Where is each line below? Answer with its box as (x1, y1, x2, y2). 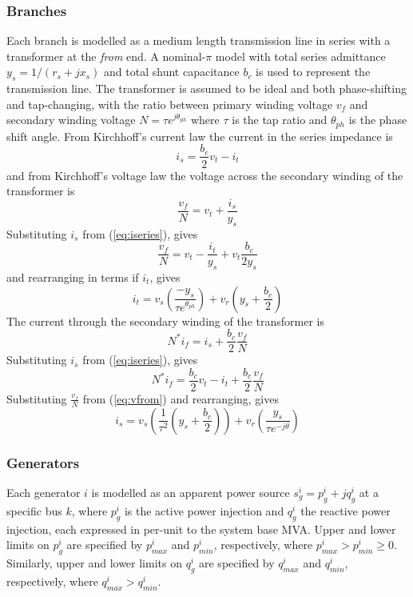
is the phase (348, 111, 407, 128)
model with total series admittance (215, 47, 386, 64)
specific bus (6, 502, 62, 519)
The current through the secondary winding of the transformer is (6, 312, 324, 329)
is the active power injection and (124, 502, 284, 519)
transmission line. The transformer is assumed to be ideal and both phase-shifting (6, 80, 407, 97)
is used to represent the (256, 63, 371, 80)
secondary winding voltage (6, 111, 136, 128)
